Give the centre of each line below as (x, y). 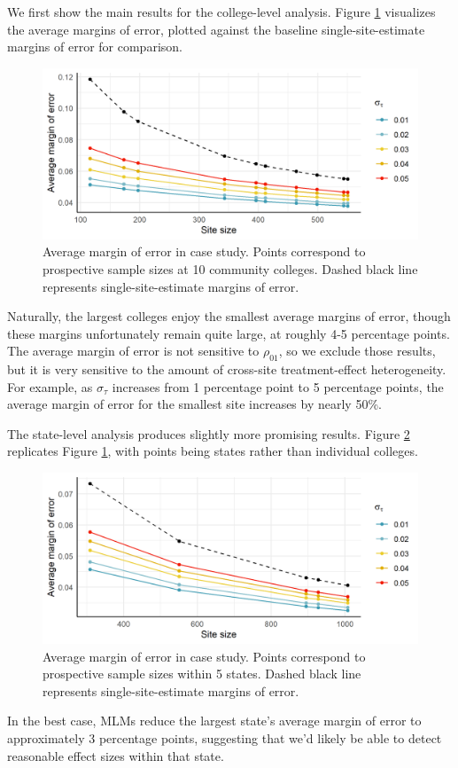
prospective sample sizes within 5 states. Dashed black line (202, 674)
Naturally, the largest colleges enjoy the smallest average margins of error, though (229, 316)
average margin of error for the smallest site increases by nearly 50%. (194, 404)
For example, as (50, 386)
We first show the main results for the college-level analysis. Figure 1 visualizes (221, 12)
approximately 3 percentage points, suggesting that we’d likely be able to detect (225, 737)
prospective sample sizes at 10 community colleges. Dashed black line (230, 268)
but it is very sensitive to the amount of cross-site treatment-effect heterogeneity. (227, 369)
